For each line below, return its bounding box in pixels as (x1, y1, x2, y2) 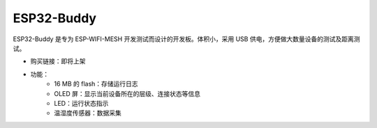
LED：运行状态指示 (54, 99, 109, 107)
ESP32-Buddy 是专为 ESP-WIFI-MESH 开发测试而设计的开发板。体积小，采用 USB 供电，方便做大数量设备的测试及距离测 (13, 35, 360, 43)
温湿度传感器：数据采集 (54, 109, 121, 118)
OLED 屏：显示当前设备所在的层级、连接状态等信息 (54, 89, 201, 97)
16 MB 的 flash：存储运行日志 (54, 80, 139, 88)
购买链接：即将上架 (30, 57, 86, 65)
